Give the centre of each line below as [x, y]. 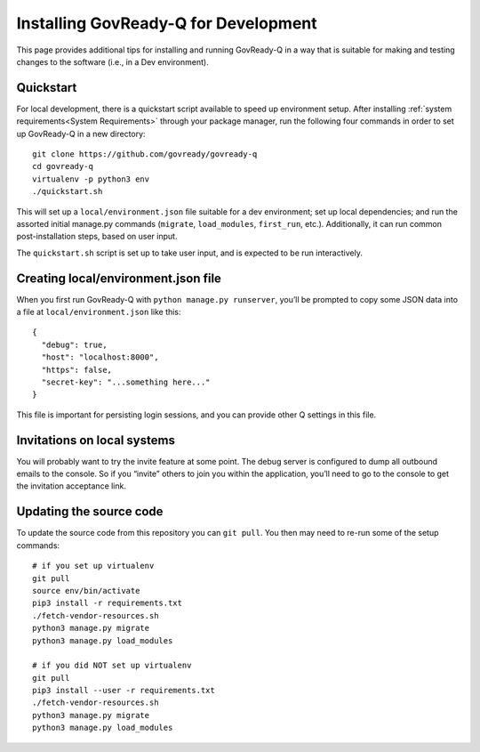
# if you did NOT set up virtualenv [112, 666]
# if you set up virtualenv [93, 566]
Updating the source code [90, 512]
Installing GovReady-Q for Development [167, 23]
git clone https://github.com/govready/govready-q [145, 154]
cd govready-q [63, 166]
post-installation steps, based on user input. [97, 237]
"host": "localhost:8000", [100, 357]
